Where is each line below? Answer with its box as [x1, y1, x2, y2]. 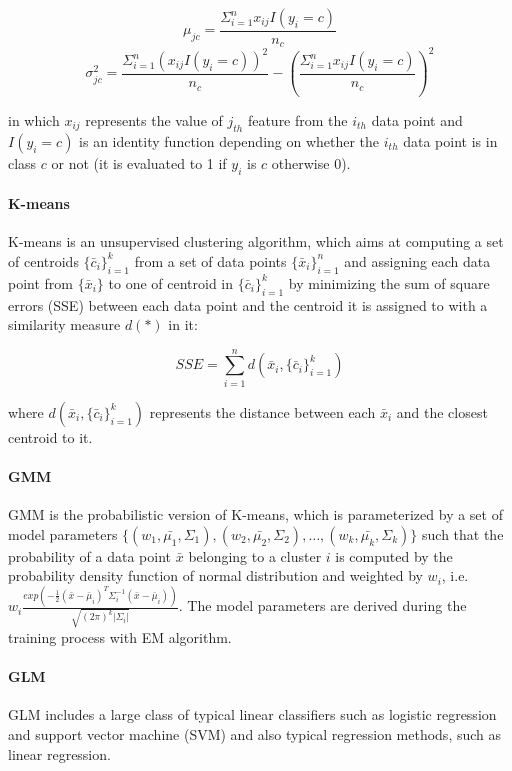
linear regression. [8, 743, 111, 764]
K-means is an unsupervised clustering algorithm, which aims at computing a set [8, 231, 504, 252]
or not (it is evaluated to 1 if [51, 152, 227, 173]
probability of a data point [8, 545, 172, 566]
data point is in [403, 130, 498, 151]
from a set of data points [134, 250, 287, 271]
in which [8, 109, 60, 130]
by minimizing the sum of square [288, 272, 490, 293]
